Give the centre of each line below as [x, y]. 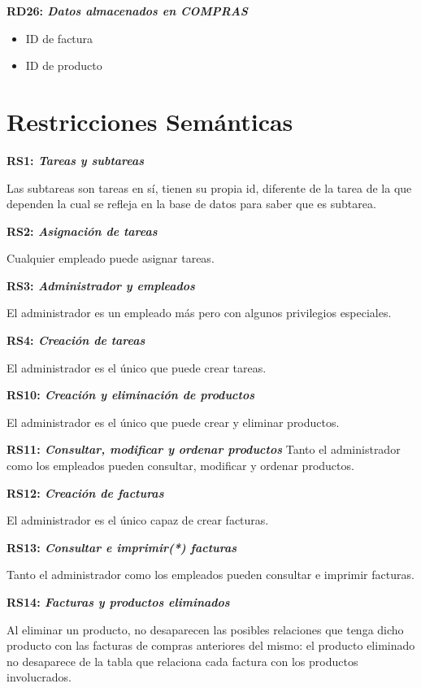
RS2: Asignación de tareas [82, 231]
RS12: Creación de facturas [85, 492]
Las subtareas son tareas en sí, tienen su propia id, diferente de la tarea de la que [209, 187]
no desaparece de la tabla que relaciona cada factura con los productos [182, 661]
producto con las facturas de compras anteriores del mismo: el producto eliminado [211, 645]
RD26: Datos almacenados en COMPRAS [127, 11]
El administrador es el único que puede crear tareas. [137, 367]
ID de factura [59, 38]
